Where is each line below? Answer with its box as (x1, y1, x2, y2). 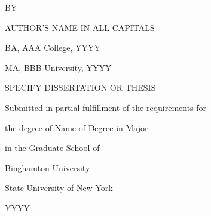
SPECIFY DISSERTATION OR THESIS (5, 81, 156, 94)
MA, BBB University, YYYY (5, 61, 112, 73)
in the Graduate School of (5, 141, 100, 154)
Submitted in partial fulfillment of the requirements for (5, 101, 207, 113)
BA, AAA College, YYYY (5, 41, 101, 54)
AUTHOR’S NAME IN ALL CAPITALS (5, 21, 155, 33)
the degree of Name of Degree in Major (5, 121, 148, 134)
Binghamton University (5, 161, 90, 174)
